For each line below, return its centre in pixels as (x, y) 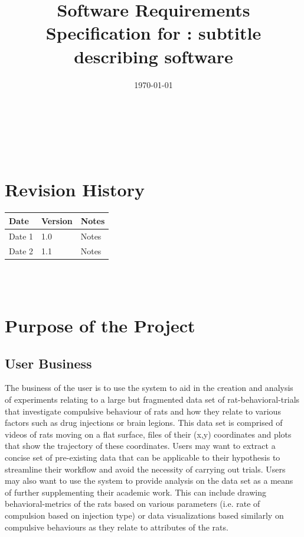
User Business (48, 363)
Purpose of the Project (100, 326)
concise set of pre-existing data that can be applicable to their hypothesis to (143, 457)
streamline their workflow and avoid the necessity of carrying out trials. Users (145, 469)
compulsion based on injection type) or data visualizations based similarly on (144, 515)
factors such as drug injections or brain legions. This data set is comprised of (144, 423)
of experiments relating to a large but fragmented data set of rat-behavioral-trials (152, 399)
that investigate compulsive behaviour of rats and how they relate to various (143, 411)
